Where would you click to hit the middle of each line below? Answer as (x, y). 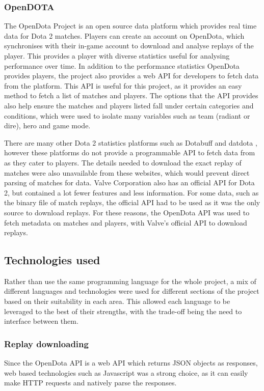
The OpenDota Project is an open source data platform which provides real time (130, 26)
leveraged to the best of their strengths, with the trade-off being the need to (123, 311)
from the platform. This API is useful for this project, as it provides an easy (123, 85)
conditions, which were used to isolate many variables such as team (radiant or (127, 115)
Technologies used (52, 260)
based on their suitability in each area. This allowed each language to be (117, 301)
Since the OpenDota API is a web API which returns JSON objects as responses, (131, 363)
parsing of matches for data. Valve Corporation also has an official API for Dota (129, 183)
